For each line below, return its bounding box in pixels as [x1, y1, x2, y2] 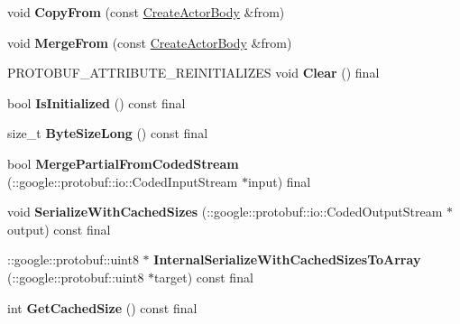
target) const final [154, 267, 253, 286]
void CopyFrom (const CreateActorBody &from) [7, 3, 285, 21]
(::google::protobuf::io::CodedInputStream [7, 171, 238, 190]
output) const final [7, 219, 111, 238]
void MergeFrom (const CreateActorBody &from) [7, 32, 292, 51]
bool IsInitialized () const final [7, 93, 186, 112]
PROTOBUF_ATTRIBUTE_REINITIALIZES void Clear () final [7, 63, 380, 82]
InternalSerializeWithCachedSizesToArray [153, 250, 421, 269]
